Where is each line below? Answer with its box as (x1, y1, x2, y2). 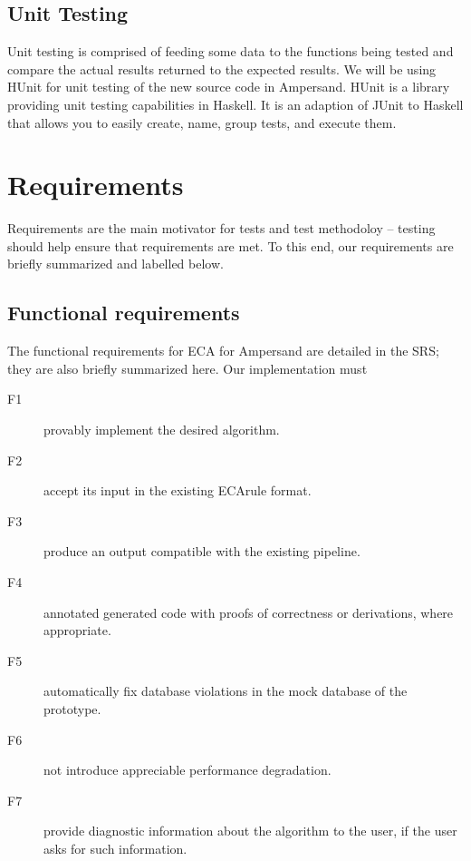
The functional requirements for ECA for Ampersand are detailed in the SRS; (7, 341, 439, 360)
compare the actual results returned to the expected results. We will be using (7, 59, 437, 78)
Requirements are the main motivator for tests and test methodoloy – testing (7, 219, 436, 238)
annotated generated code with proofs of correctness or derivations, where (43, 602, 454, 621)
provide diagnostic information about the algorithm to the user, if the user (43, 821, 457, 840)
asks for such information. (43, 838, 187, 857)
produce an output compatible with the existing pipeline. (43, 542, 360, 561)
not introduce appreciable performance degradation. (43, 760, 332, 779)
